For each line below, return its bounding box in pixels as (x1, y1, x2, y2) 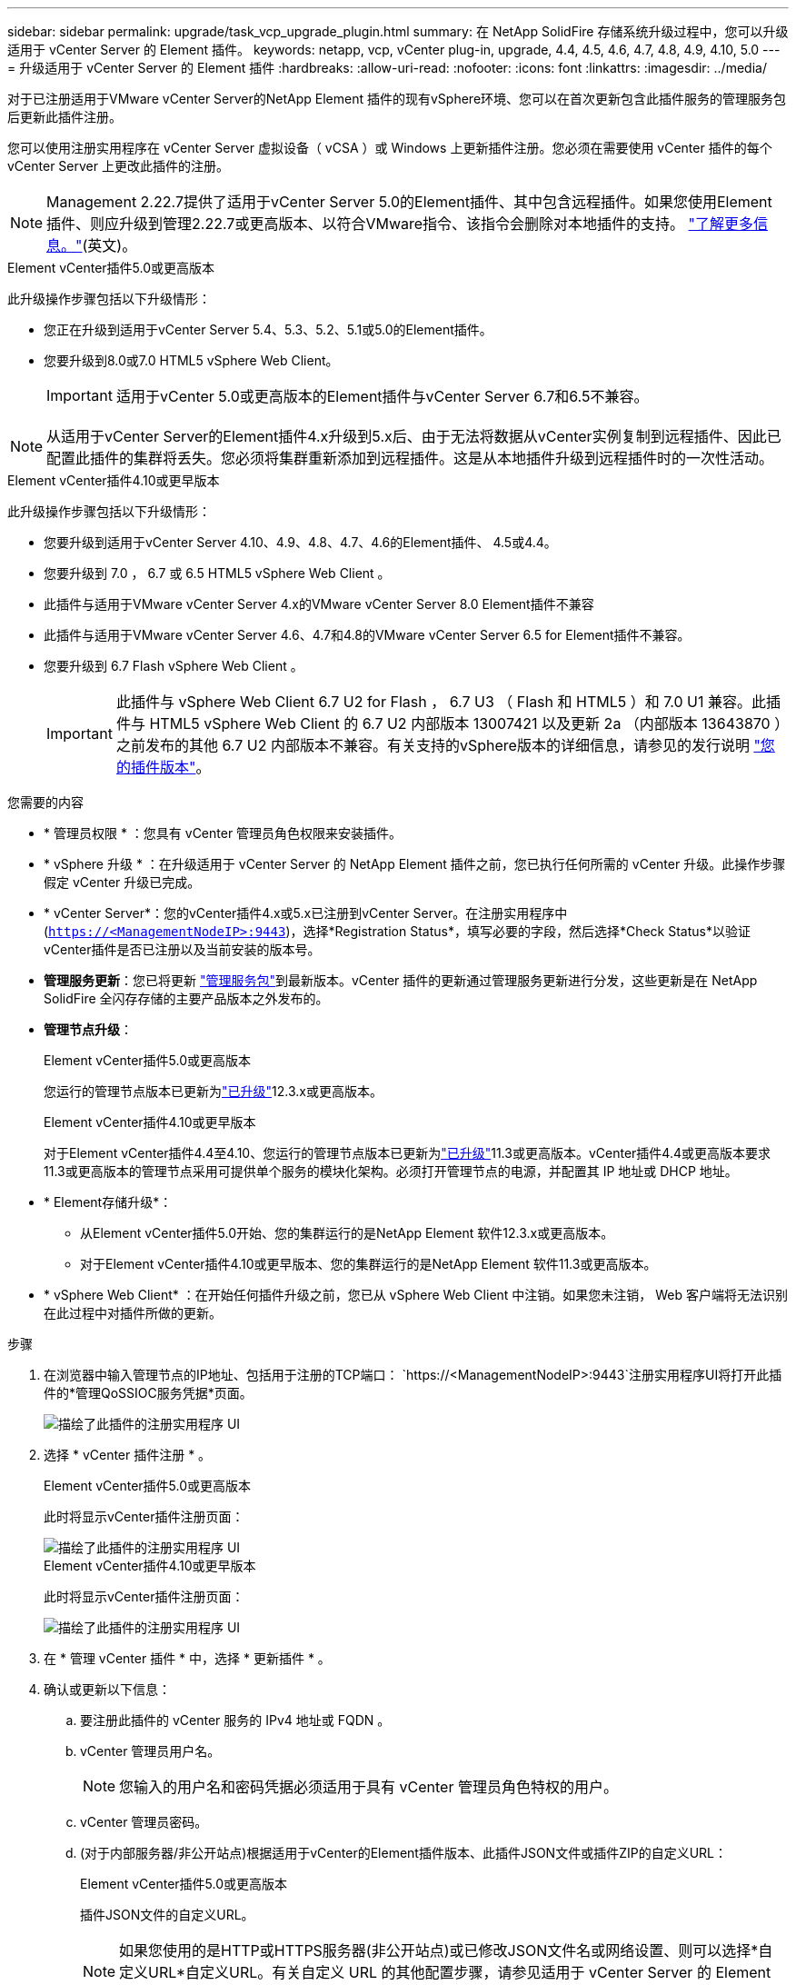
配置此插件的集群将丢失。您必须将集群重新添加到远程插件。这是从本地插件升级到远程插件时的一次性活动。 (46, 449, 774, 467)
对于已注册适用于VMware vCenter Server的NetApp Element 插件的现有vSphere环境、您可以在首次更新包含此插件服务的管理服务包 (7, 91, 787, 106)
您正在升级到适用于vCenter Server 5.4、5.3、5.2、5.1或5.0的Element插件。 (44, 322, 493, 337)
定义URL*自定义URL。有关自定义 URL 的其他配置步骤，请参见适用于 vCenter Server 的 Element (119, 1963, 771, 1981)
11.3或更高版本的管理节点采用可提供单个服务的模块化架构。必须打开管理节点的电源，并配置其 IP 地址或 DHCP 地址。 (44, 1163, 738, 1179)
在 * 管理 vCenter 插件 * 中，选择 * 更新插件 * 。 (44, 1651, 331, 1666)
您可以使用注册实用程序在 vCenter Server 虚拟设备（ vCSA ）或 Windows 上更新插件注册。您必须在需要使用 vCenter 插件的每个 (7, 140, 772, 155)
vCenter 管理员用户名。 (80, 1743, 221, 1759)
